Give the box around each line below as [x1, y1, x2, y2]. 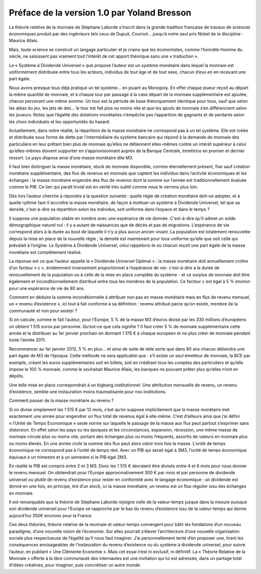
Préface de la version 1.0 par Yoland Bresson [9, 7, 191, 18]
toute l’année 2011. [9, 337, 46, 343]
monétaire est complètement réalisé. [9, 249, 82, 255]
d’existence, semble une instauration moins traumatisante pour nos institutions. [9, 389, 167, 395]
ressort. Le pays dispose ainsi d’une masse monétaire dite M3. [9, 155, 134, 160]
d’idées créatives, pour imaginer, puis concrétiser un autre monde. [9, 562, 142, 568]
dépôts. [9, 373, 24, 379]
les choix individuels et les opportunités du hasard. [9, 119, 111, 125]
